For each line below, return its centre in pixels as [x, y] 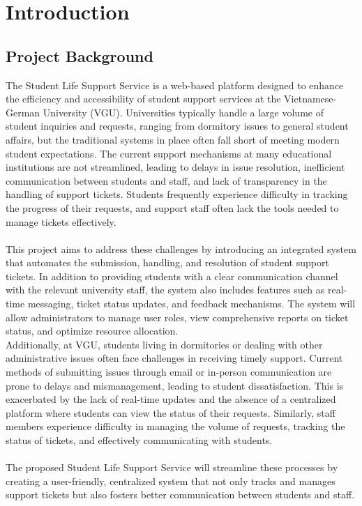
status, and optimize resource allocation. [92, 331]
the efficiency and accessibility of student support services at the [143, 99]
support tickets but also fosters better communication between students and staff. [180, 495]
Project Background [80, 55]
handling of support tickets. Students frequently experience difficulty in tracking [177, 194]
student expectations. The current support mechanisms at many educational [169, 153]
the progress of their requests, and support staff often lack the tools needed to [172, 207]
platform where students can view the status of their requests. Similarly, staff [171, 412]
